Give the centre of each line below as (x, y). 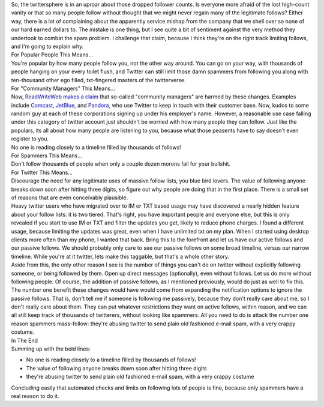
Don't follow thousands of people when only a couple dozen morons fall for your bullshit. (121, 164)
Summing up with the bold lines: (51, 349)
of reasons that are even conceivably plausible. (70, 197)
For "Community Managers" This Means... (63, 88)
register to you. (30, 139)
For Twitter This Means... (42, 172)
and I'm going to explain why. (47, 46)
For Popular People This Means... (52, 55)
